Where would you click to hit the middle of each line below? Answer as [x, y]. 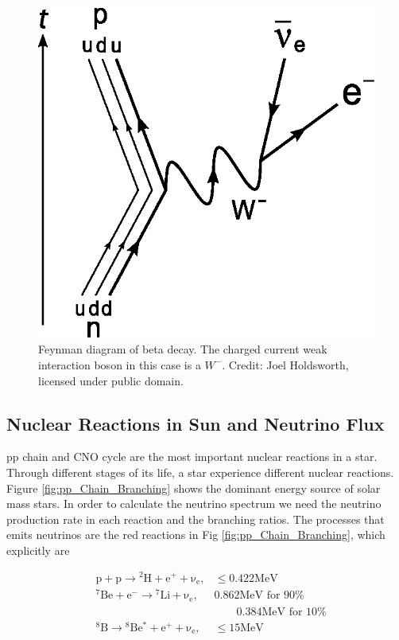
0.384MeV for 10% [281, 612]
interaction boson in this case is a [120, 364]
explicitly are [38, 550]
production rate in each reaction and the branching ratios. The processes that [196, 519]
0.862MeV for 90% [259, 596]
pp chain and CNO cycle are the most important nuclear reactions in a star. [192, 457]
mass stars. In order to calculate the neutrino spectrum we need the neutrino [194, 503]
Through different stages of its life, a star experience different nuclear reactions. [200, 472]
